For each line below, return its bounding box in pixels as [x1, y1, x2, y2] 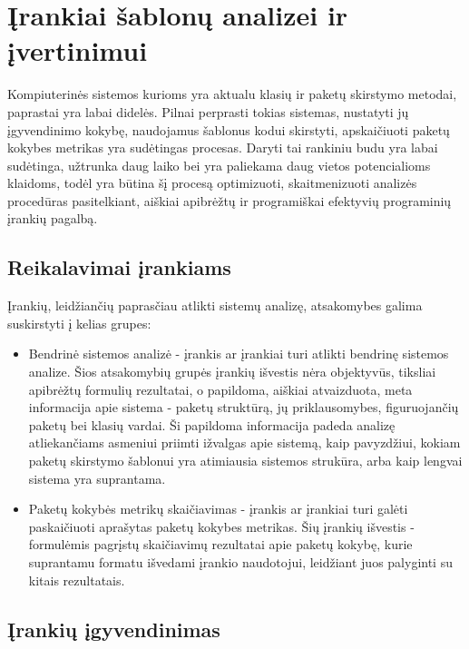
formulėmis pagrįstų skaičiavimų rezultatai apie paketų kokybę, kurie [28, 535, 413, 554]
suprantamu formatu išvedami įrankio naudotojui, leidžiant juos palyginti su [28, 552, 453, 571]
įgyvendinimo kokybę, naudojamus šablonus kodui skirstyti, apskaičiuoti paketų [7, 120, 450, 139]
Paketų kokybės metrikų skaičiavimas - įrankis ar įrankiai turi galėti [28, 499, 408, 518]
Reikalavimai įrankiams [7, 253, 231, 281]
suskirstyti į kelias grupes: [7, 313, 151, 332]
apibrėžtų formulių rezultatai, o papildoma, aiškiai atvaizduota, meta [28, 379, 413, 398]
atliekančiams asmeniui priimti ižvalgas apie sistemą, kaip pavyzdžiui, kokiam [28, 433, 461, 452]
